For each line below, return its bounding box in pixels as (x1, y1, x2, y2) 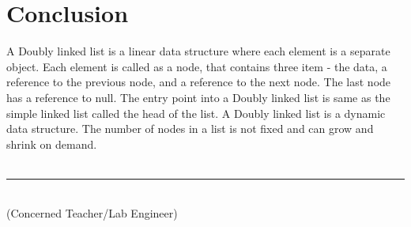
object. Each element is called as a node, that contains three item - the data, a (6, 58, 387, 74)
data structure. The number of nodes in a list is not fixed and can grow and (6, 120, 374, 137)
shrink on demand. (6, 135, 97, 152)
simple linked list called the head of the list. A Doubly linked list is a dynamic (6, 104, 386, 121)
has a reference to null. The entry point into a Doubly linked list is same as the (6, 89, 390, 105)
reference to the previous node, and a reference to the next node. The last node (6, 74, 391, 90)
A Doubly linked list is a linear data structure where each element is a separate (6, 43, 390, 59)
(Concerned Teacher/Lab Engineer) (6, 205, 178, 221)
